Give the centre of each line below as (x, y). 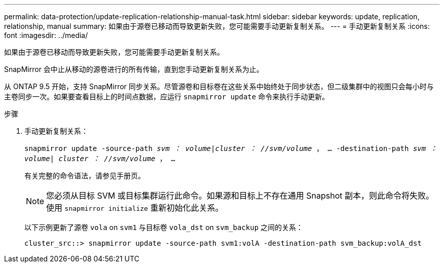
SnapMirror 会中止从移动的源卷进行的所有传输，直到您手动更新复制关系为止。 (134, 69)
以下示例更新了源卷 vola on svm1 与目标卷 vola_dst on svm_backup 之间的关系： (164, 227)
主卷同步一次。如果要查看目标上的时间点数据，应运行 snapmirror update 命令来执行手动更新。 (167, 97)
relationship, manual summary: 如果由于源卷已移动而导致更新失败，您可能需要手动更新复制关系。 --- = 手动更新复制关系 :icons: (217, 26)
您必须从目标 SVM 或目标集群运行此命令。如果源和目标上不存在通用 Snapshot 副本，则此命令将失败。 (240, 196)
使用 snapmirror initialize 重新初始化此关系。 (135, 208)
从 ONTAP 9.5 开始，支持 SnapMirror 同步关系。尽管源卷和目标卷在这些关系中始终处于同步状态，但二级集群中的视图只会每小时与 (219, 86)
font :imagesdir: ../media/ (46, 35)
